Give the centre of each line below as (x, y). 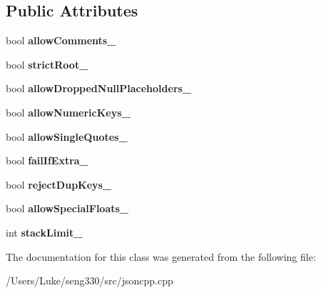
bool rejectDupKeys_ (59, 184)
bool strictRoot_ (47, 64)
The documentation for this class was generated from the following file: (161, 256)
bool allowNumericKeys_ (68, 112)
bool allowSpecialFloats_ (67, 208)
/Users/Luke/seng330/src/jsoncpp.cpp (90, 280)
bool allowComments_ (61, 40)
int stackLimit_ (44, 232)
